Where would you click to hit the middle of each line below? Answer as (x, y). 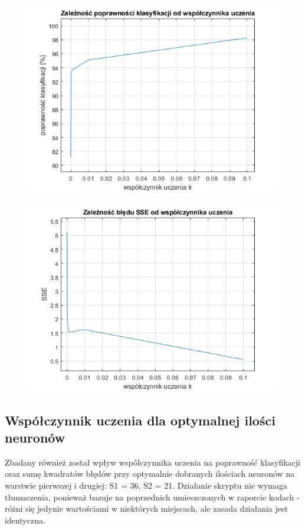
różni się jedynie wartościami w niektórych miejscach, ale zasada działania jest (146, 508)
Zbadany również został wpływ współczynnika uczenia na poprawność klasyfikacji (153, 462)
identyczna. (25, 520)
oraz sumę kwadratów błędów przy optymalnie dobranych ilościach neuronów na (150, 474)
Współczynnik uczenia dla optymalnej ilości (140, 420)
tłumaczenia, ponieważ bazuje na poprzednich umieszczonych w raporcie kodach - (152, 497)
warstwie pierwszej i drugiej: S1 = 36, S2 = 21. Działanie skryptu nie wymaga (146, 485)
